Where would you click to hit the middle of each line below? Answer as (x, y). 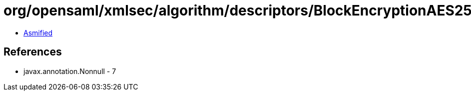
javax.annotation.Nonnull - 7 (70, 71)
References (33, 52)
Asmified (38, 32)
